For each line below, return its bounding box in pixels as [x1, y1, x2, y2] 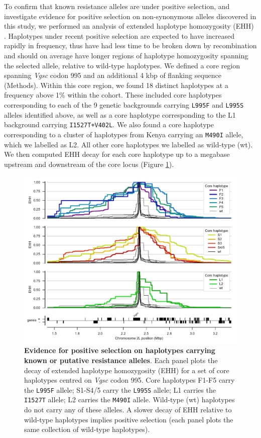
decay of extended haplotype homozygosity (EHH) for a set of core [24, 365, 229, 375]
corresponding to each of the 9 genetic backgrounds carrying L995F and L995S [4, 99, 244, 110]
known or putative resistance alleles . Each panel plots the [24, 355, 218, 365]
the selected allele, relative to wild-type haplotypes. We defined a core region [4, 60, 240, 70]
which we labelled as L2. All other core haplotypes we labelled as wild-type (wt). [4, 139, 253, 149]
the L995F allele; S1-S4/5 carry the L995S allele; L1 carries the [24, 384, 216, 395]
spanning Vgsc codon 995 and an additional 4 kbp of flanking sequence [4, 70, 221, 80]
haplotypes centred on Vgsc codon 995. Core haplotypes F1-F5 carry [24, 375, 235, 385]
